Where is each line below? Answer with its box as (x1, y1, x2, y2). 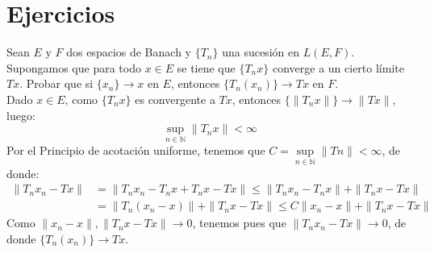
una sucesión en (222, 44, 299, 60)
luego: (6, 106, 35, 123)
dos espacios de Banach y (66, 44, 191, 60)
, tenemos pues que (192, 214, 286, 231)
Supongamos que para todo (6, 59, 141, 76)
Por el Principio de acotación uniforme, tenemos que (6, 142, 265, 159)
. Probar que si (19, 75, 94, 92)
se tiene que (177, 59, 236, 76)
